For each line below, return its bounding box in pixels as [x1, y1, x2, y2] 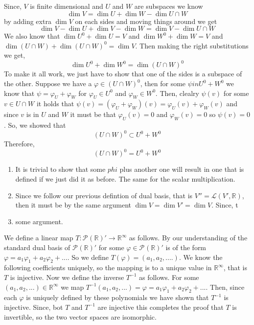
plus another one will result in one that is [119, 164, 244, 174]
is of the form [165, 242, 207, 252]
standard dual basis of [4, 242, 70, 252]
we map [61, 281, 84, 292]
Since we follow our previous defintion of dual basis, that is [15, 190, 193, 200]
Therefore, [4, 139, 35, 149]
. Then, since [206, 281, 245, 292]
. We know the [179, 252, 223, 262]
